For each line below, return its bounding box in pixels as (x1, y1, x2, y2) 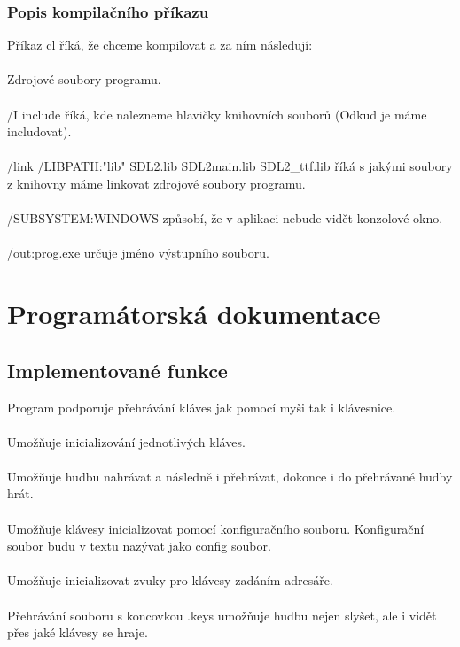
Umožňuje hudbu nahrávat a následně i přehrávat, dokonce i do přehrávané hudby (7, 466, 453, 485)
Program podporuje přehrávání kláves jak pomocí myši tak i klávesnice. (7, 397, 396, 416)
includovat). (7, 122, 72, 141)
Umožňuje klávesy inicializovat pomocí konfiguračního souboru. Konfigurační (7, 519, 425, 537)
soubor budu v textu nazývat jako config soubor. (7, 536, 271, 555)
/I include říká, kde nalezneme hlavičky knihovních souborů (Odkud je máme (7, 104, 427, 123)
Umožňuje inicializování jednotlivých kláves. (7, 432, 246, 451)
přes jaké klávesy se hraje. (7, 623, 148, 642)
